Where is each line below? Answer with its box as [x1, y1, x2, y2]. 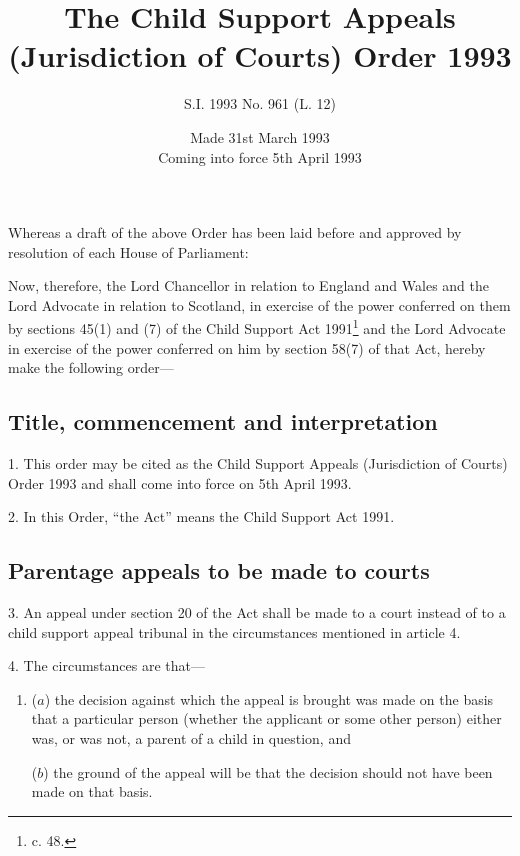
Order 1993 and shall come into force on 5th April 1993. [8, 472, 352, 493]
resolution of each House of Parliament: [8, 241, 249, 262]
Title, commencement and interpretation [8, 406, 438, 437]
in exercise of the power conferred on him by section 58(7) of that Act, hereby [8, 337, 486, 358]
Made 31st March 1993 [190, 126, 330, 147]
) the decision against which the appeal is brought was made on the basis [44, 688, 494, 709]
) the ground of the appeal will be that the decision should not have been [43, 761, 493, 782]
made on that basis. [31, 781, 153, 802]
